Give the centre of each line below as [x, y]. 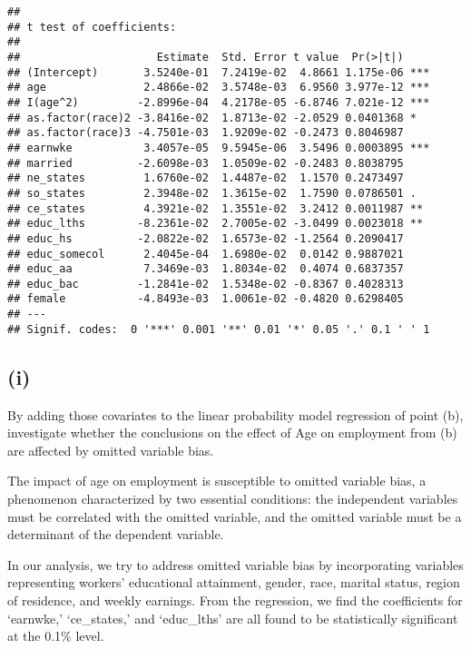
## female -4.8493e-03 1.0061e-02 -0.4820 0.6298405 [206, 299]
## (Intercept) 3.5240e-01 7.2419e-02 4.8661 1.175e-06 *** [219, 72]
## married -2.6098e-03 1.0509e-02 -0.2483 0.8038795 [206, 163]
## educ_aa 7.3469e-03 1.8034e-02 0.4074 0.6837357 [206, 269]
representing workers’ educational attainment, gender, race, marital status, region [234, 582]
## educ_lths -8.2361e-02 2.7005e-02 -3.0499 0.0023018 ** [216, 224]
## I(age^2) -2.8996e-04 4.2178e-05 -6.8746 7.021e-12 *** [219, 102]
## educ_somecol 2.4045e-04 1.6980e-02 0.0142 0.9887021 [206, 254]
